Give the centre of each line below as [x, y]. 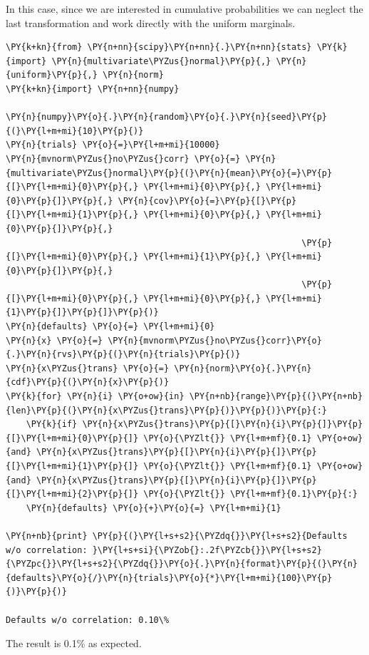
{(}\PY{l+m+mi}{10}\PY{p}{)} [75, 131]
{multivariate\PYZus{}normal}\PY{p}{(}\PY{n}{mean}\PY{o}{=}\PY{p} [169, 173]
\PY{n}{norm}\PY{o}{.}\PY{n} [243, 368]
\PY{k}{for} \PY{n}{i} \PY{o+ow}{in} [95, 397]
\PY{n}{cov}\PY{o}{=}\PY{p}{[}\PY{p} [207, 201]
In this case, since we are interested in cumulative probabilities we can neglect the [184, 9]
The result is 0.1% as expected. [74, 643]
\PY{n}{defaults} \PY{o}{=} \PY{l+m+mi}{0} [110, 327]
